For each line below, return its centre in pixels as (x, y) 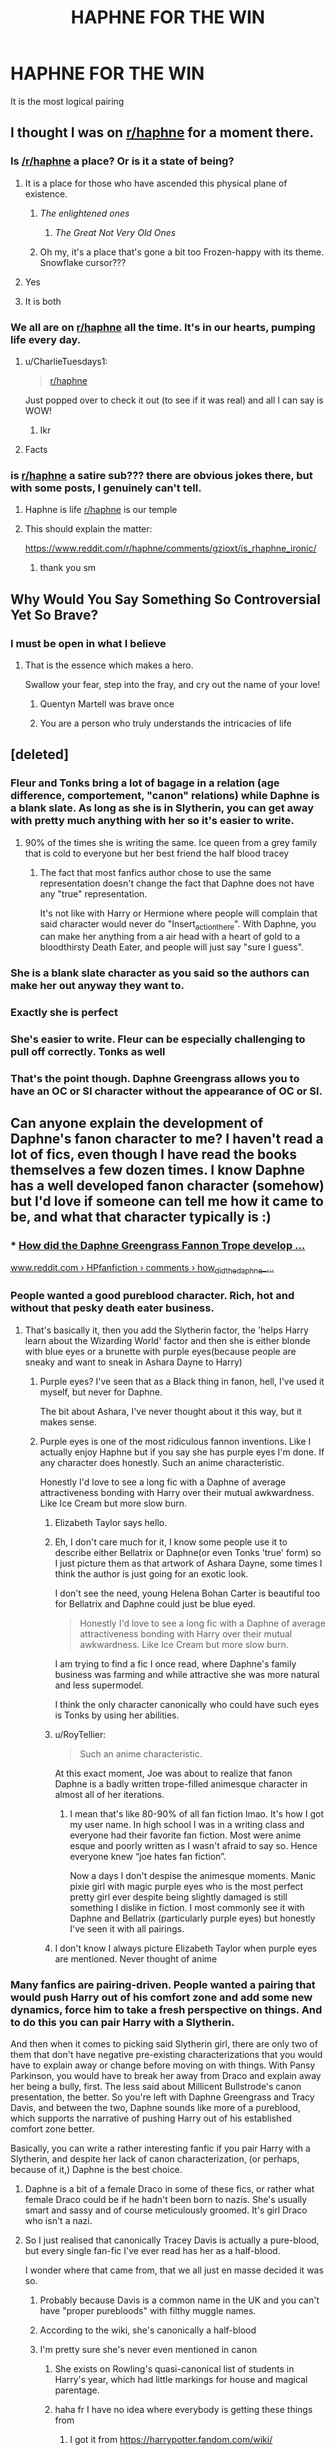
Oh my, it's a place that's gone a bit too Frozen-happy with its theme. (182, 252)
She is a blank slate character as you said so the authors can (160, 973)
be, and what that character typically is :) (141, 1217)
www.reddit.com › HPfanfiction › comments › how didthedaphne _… (142, 1268)
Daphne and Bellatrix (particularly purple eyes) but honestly (192, 1918)
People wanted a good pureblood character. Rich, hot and (152, 1296)
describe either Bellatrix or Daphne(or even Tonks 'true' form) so (188, 1552)
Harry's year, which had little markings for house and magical (181, 2380)
